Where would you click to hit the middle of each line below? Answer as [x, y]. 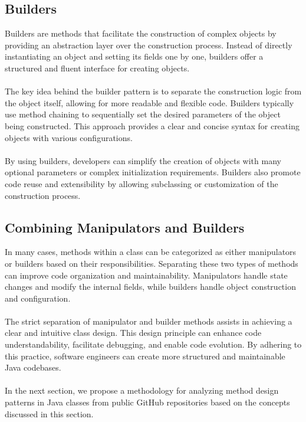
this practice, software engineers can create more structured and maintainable [145, 356]
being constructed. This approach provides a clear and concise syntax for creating [152, 125]
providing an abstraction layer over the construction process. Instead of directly [149, 45]
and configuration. [38, 298]
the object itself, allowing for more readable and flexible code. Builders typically [149, 102]
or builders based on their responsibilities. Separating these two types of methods [152, 263]
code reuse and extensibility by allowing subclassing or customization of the [142, 183]
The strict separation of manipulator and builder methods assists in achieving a [149, 321]
